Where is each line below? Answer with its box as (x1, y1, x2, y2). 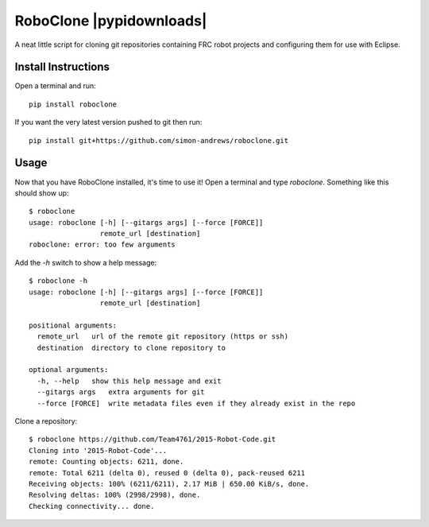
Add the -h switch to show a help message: (14, 258, 157, 267)
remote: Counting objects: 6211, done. (29, 457, 184, 467)
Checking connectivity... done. (29, 502, 155, 510)
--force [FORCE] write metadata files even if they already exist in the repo (37, 398, 356, 408)
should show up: (14, 188, 69, 198)
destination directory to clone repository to (37, 343, 226, 352)
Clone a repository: (14, 416, 78, 425)
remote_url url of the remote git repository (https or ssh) (37, 332, 289, 341)
